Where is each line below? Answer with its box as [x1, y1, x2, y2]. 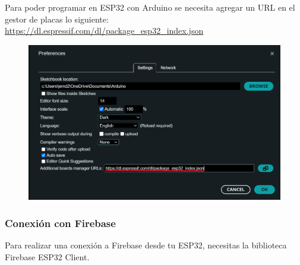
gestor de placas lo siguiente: [5, 12, 109, 25]
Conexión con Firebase [5, 215, 116, 230]
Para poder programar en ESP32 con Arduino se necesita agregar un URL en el [5, 1, 295, 13]
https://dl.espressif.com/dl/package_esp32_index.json [5, 24, 204, 37]
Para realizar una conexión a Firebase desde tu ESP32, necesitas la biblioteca [5, 239, 287, 251]
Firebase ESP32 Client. [5, 250, 90, 263]
